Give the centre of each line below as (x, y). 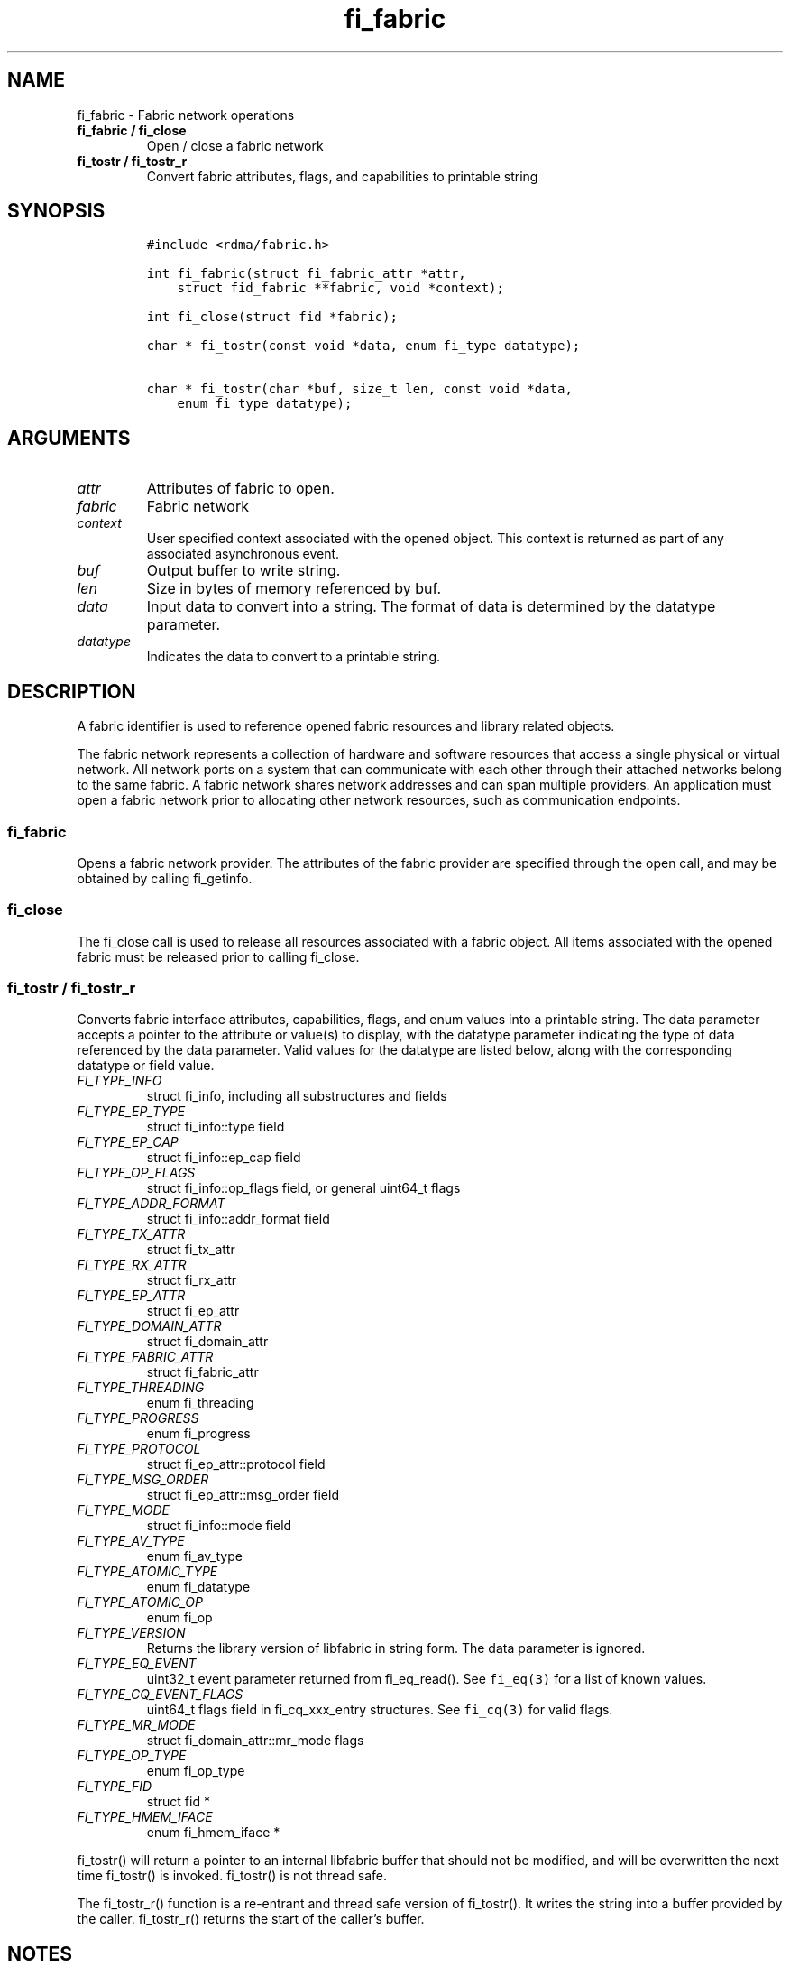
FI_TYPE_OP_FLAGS (136, 1173)
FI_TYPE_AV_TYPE (131, 1541)
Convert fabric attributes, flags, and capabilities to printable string (342, 176)
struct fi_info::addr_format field (238, 1219)
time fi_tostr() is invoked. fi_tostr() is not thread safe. (232, 1876)
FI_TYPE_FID (115, 1787)
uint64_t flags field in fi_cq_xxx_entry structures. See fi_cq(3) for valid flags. (380, 1710)
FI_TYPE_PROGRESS (138, 1418)
